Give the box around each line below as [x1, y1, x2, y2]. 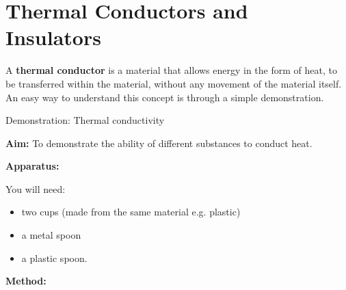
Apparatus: [5, 159, 59, 173]
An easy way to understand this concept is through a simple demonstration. [5, 90, 324, 104]
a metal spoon [21, 228, 81, 242]
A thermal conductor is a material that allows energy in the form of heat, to [5, 63, 337, 77]
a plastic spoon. [21, 250, 88, 265]
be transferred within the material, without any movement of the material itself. [5, 76, 342, 90]
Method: [5, 274, 46, 288]
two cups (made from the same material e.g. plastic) [21, 205, 241, 219]
